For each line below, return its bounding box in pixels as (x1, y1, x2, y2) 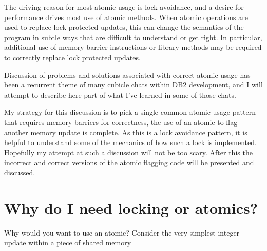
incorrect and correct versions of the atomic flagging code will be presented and (4, 157, 254, 168)
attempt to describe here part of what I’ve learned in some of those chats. (4, 89, 236, 100)
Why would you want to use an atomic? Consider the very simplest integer (4, 227, 240, 238)
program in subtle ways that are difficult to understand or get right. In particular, (4, 31, 262, 42)
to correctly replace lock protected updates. (4, 51, 141, 62)
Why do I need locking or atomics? (4, 197, 258, 218)
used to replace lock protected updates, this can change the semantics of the (4, 22, 244, 32)
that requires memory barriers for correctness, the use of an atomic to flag (4, 116, 238, 127)
